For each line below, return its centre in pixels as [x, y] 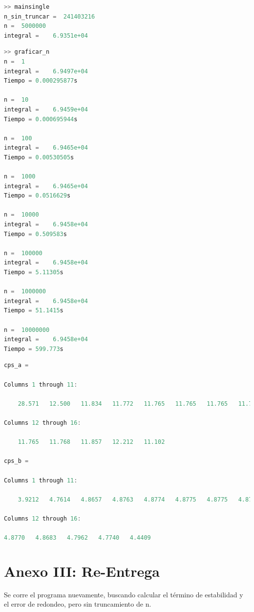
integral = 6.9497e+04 [46, 71]
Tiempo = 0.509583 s [35, 234]
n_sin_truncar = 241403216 [50, 16]
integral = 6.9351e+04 [46, 35]
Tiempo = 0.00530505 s [39, 157]
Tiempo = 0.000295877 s [41, 81]
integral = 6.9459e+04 [46, 109]
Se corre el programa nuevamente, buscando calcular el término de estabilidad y [124, 594]
